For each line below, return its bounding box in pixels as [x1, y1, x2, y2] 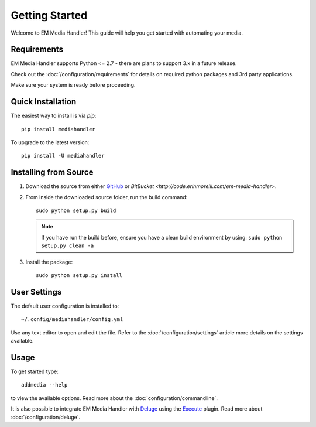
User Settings [11, 287, 62, 297]
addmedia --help [21, 381, 68, 388]
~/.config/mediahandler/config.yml [21, 316, 123, 323]
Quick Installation [11, 97, 77, 107]
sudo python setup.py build [36, 207, 116, 214]
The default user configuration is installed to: [11, 302, 119, 309]
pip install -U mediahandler [21, 152, 105, 159]
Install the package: [25, 258, 73, 265]
